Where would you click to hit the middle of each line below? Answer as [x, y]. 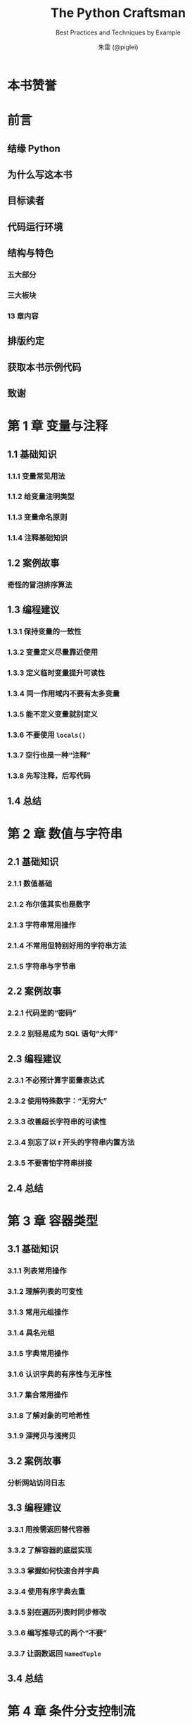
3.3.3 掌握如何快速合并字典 [53, 1571]
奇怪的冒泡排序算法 [40, 584]
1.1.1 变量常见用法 [36, 476]
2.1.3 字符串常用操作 [41, 925]
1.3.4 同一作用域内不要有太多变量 [64, 693]
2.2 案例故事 [34, 992]
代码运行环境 [35, 227]
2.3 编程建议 [34, 1058]
